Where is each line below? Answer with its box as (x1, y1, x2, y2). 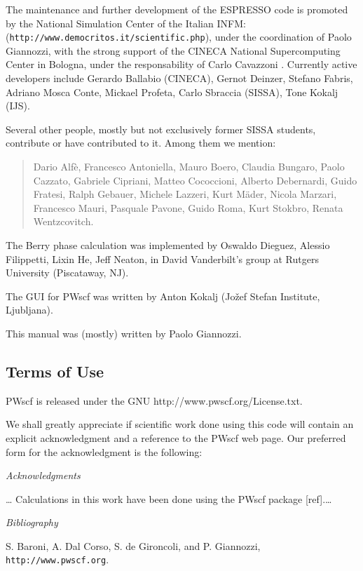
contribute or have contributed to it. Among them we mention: (6, 135, 276, 150)
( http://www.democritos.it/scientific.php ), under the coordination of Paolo (6, 29, 352, 44)
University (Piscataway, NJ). (6, 265, 129, 280)
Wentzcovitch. (33, 214, 94, 229)
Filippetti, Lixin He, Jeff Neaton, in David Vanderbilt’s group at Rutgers (6, 251, 319, 266)
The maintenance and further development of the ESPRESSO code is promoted (6, 2, 348, 16)
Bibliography (6, 515, 58, 530)
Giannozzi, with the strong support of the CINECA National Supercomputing (6, 43, 341, 58)
